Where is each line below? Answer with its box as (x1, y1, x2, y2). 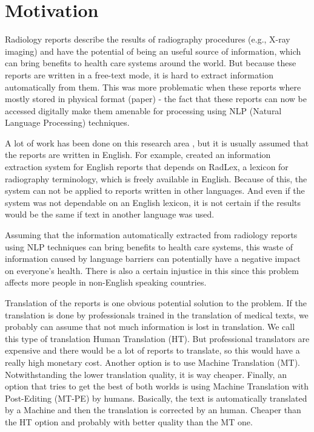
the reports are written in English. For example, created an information (5, 148, 271, 161)
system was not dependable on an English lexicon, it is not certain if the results (5, 196, 301, 208)
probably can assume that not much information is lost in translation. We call (5, 320, 295, 333)
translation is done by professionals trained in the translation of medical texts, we (5, 308, 309, 321)
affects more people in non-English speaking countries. (5, 276, 207, 289)
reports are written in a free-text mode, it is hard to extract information (5, 68, 274, 81)
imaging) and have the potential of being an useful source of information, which (5, 44, 301, 57)
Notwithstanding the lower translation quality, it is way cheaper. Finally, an (5, 368, 287, 380)
